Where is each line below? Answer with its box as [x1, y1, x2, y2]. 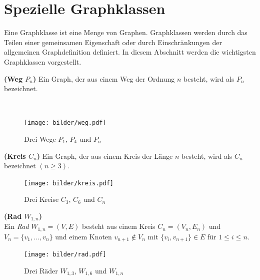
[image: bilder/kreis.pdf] [24, 179, 113, 187]
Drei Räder [24, 265, 58, 275]
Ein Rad [4, 221, 29, 231]
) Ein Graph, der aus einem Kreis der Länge [36, 150, 173, 161]
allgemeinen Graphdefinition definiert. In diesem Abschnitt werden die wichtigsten [4, 47, 256, 57]
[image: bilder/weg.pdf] [24, 119, 106, 127]
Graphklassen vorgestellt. [4, 56, 81, 67]
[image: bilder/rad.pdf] [24, 251, 106, 258]
